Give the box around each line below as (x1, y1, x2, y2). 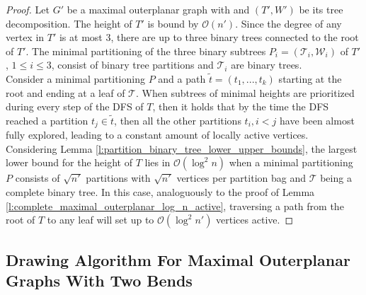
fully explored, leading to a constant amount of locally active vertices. (6, 127, 309, 142)
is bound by (147, 16, 199, 30)
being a (320, 170, 352, 185)
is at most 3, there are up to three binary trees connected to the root (59, 30, 359, 45)
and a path (158, 71, 206, 86)
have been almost (280, 112, 355, 127)
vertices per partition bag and (176, 170, 306, 185)
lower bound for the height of (6, 155, 132, 170)
